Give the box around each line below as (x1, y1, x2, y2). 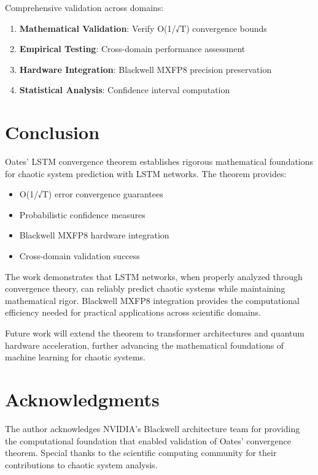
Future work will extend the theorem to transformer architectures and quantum (5, 327, 304, 340)
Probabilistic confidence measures (19, 208, 145, 221)
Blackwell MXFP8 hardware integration (19, 229, 169, 241)
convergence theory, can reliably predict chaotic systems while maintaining (5, 282, 285, 295)
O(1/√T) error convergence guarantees (19, 188, 163, 200)
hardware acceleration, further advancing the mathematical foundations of (5, 338, 284, 351)
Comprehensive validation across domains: (5, 1, 164, 13)
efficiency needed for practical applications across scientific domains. (5, 306, 261, 319)
